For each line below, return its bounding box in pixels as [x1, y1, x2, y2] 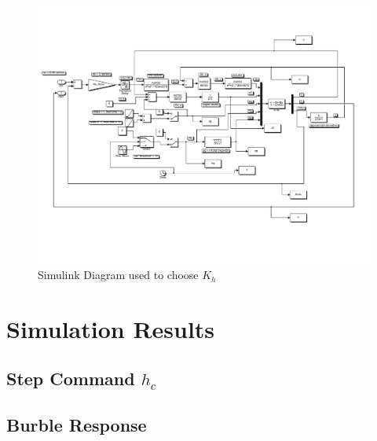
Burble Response [6, 413, 147, 437]
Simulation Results [6, 312, 215, 344]
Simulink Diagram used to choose [38, 266, 199, 283]
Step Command [6, 366, 135, 391]
